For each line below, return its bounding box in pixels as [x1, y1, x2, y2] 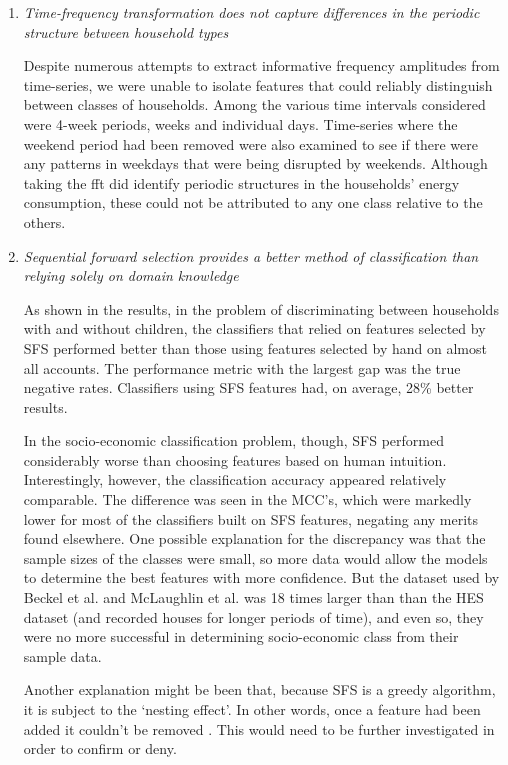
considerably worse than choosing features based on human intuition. [23, 449, 447, 470]
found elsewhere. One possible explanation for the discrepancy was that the [23, 528, 486, 549]
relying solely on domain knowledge [23, 265, 239, 286]
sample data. [23, 645, 102, 666]
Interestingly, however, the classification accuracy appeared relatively [23, 469, 447, 490]
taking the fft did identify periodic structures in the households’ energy [23, 172, 460, 193]
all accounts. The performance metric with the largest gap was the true [23, 357, 461, 378]
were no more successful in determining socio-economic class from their [23, 626, 459, 647]
